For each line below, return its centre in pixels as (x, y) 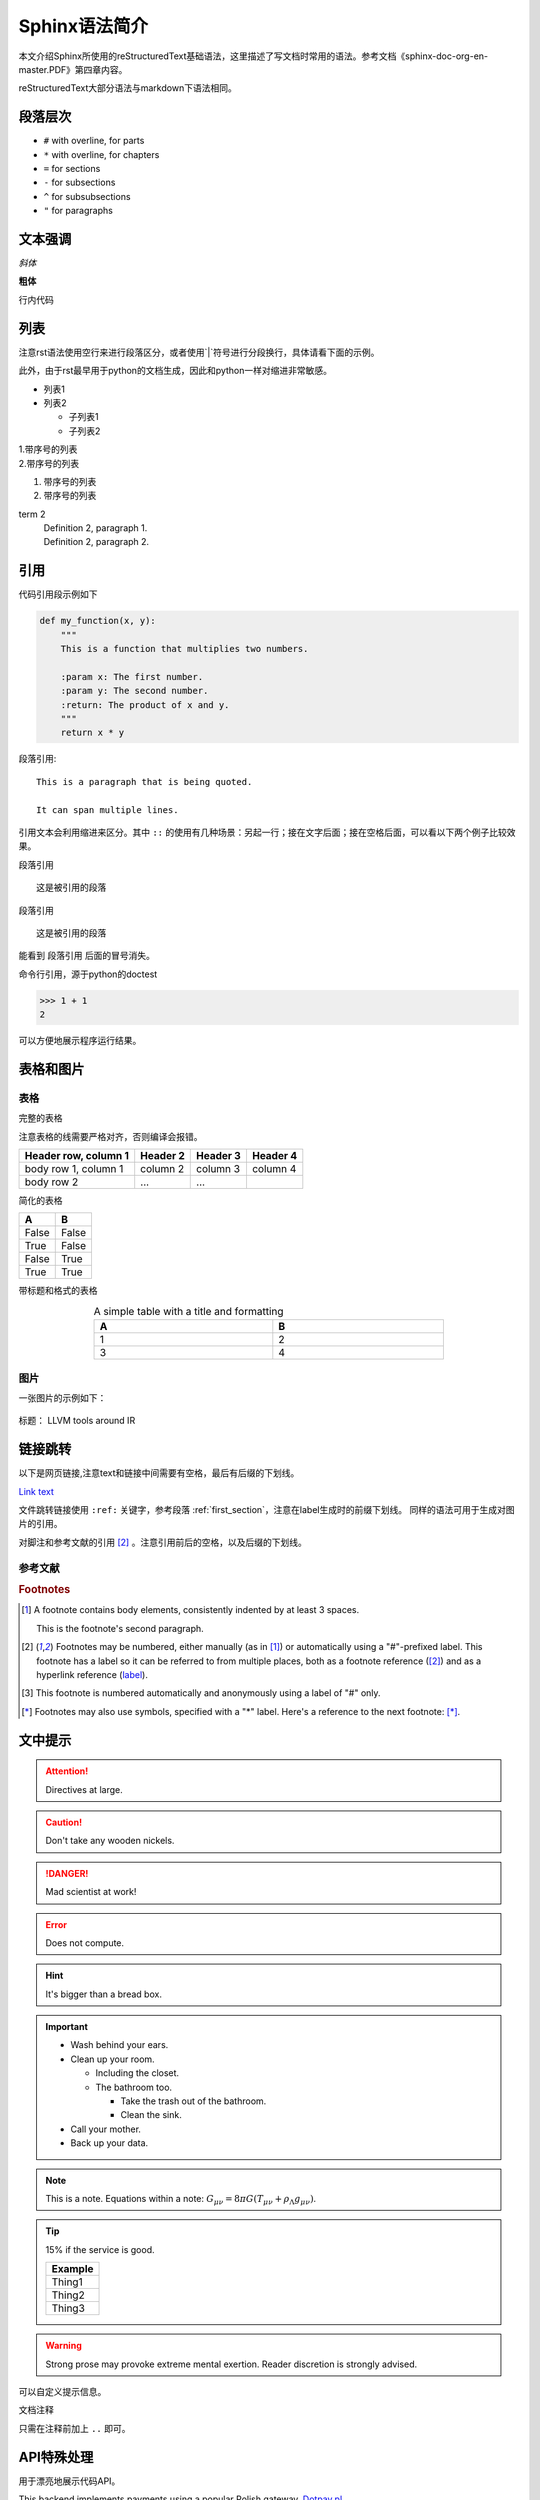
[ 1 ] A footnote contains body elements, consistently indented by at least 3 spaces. (190, 1610)
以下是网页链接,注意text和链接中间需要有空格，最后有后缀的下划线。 (159, 1473)
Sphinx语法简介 (83, 26)
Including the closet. (137, 2073)
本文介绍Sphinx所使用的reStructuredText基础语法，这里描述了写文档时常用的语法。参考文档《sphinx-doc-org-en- (253, 56)
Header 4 (274, 1156)
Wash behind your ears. (119, 2045)
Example (72, 2269)
